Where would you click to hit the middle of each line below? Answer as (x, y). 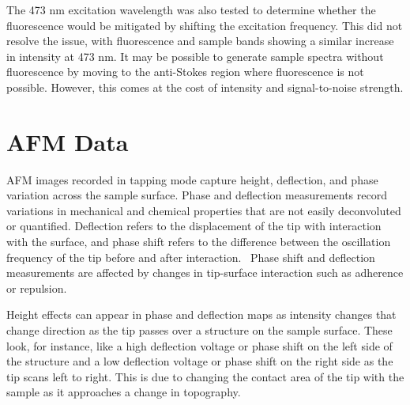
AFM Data (68, 141)
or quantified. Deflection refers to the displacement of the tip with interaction (194, 226)
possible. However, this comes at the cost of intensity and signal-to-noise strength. (205, 87)
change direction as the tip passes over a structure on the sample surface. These (199, 330)
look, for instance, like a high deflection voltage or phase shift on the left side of (199, 345)
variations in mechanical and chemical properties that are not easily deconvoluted (204, 210)
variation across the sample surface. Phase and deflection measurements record (197, 195)
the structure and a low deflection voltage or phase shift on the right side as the (200, 361)
